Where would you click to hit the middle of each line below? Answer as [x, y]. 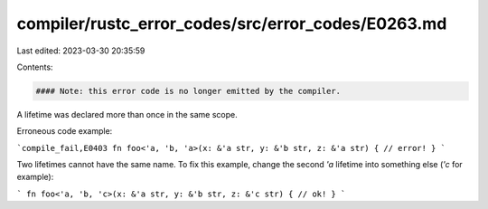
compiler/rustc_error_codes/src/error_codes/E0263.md [232, 24]
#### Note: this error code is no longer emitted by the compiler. [188, 91]
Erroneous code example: [65, 131]
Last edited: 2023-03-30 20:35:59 [81, 51]
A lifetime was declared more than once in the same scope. [127, 114]
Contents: [35, 67]
